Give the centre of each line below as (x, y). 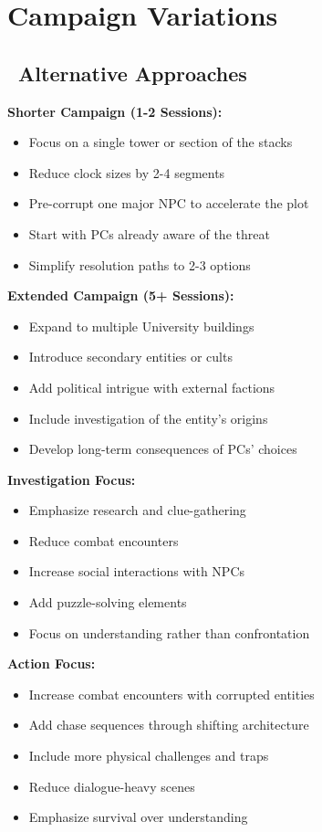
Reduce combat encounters (104, 540)
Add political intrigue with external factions (152, 387)
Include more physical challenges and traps (149, 756)
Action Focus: (52, 663)
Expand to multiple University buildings (141, 326)
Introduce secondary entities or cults (130, 357)
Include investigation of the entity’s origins (148, 418)
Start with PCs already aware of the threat (149, 233)
